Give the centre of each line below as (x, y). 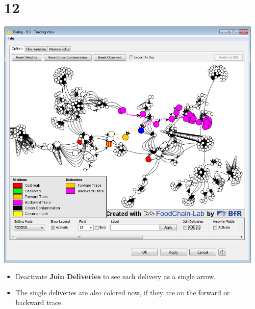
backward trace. (39, 302)
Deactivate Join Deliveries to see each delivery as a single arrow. (116, 276)
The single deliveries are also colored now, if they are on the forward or (123, 293)
